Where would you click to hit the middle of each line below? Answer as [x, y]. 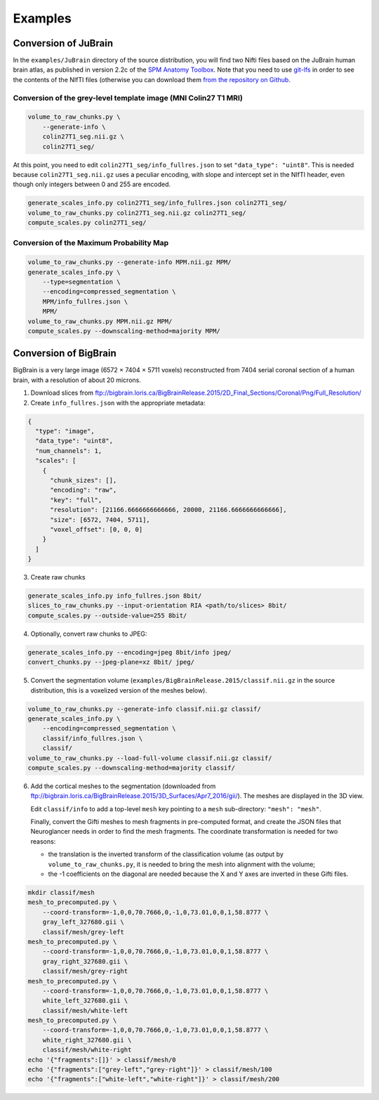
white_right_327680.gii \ [87, 1040]
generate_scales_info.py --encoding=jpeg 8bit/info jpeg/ [129, 652]
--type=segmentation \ [81, 282]
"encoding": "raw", [84, 490]
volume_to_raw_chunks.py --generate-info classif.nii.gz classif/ [144, 709]
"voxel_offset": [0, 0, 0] [97, 529]
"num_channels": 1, [69, 451]
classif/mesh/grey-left [83, 932]
